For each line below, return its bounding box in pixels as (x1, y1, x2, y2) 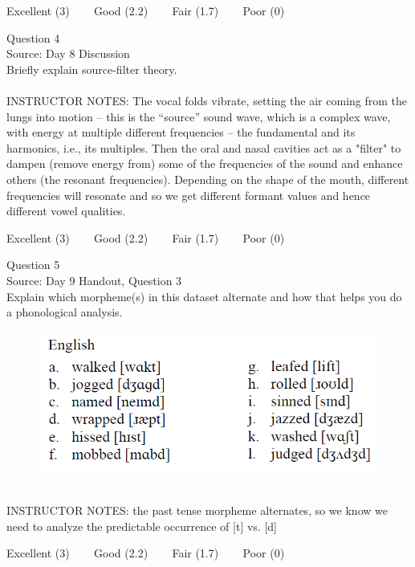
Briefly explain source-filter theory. (6, 60, 177, 77)
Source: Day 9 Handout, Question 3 (6, 271, 182, 288)
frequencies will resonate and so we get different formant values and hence (6, 186, 371, 203)
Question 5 (6, 256, 60, 273)
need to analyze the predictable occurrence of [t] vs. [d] (6, 517, 277, 534)
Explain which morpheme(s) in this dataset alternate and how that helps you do (6, 288, 402, 304)
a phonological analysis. (6, 304, 123, 320)
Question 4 (6, 29, 60, 46)
